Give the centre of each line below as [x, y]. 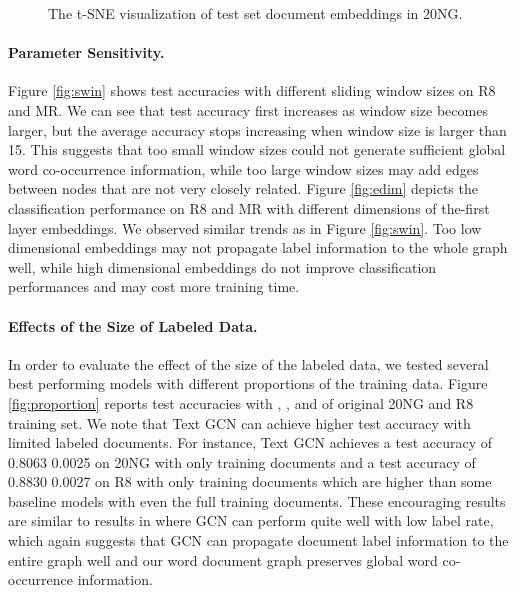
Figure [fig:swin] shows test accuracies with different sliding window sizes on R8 [252, 90]
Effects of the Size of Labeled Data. [133, 325]
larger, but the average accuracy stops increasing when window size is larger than [257, 129]
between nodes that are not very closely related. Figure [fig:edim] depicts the [243, 188]
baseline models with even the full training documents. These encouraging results [257, 500]
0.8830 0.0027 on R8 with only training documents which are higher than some [250, 481]
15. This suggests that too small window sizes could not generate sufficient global [257, 149]
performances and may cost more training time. [154, 286]
